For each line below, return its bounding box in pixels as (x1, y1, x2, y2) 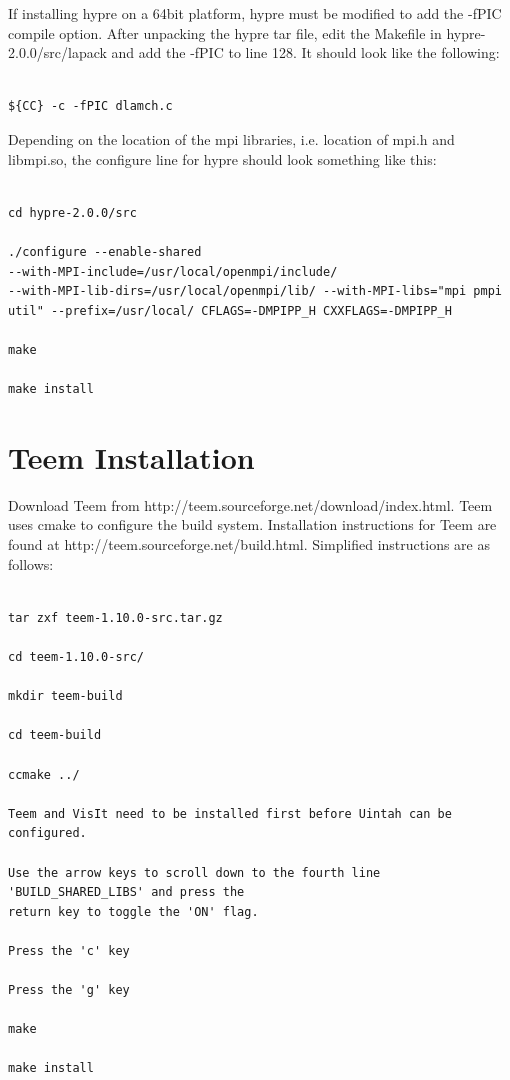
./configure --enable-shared (8, 244, 202, 259)
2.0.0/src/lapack (8, 42, 107, 63)
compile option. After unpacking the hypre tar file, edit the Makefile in (8, 22, 442, 43)
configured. (8, 826, 87, 841)
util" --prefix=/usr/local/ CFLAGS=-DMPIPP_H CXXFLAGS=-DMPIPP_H (8, 303, 452, 318)
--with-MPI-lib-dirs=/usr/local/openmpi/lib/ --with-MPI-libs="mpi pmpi (8, 284, 502, 299)
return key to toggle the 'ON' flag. (8, 904, 259, 919)
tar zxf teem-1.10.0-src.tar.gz (8, 610, 223, 625)
